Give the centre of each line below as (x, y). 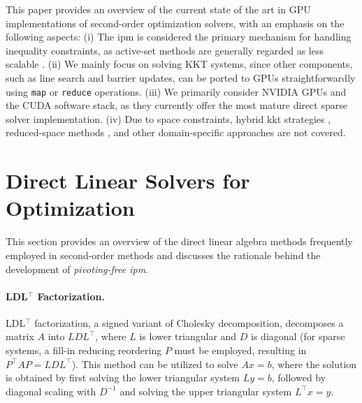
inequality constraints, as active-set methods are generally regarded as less (165, 50)
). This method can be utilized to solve (155, 364)
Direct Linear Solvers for (128, 181)
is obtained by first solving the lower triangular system (123, 378)
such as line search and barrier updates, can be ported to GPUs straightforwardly (181, 77)
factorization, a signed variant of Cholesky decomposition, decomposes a (189, 322)
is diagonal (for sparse (298, 336)
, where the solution (314, 364)
